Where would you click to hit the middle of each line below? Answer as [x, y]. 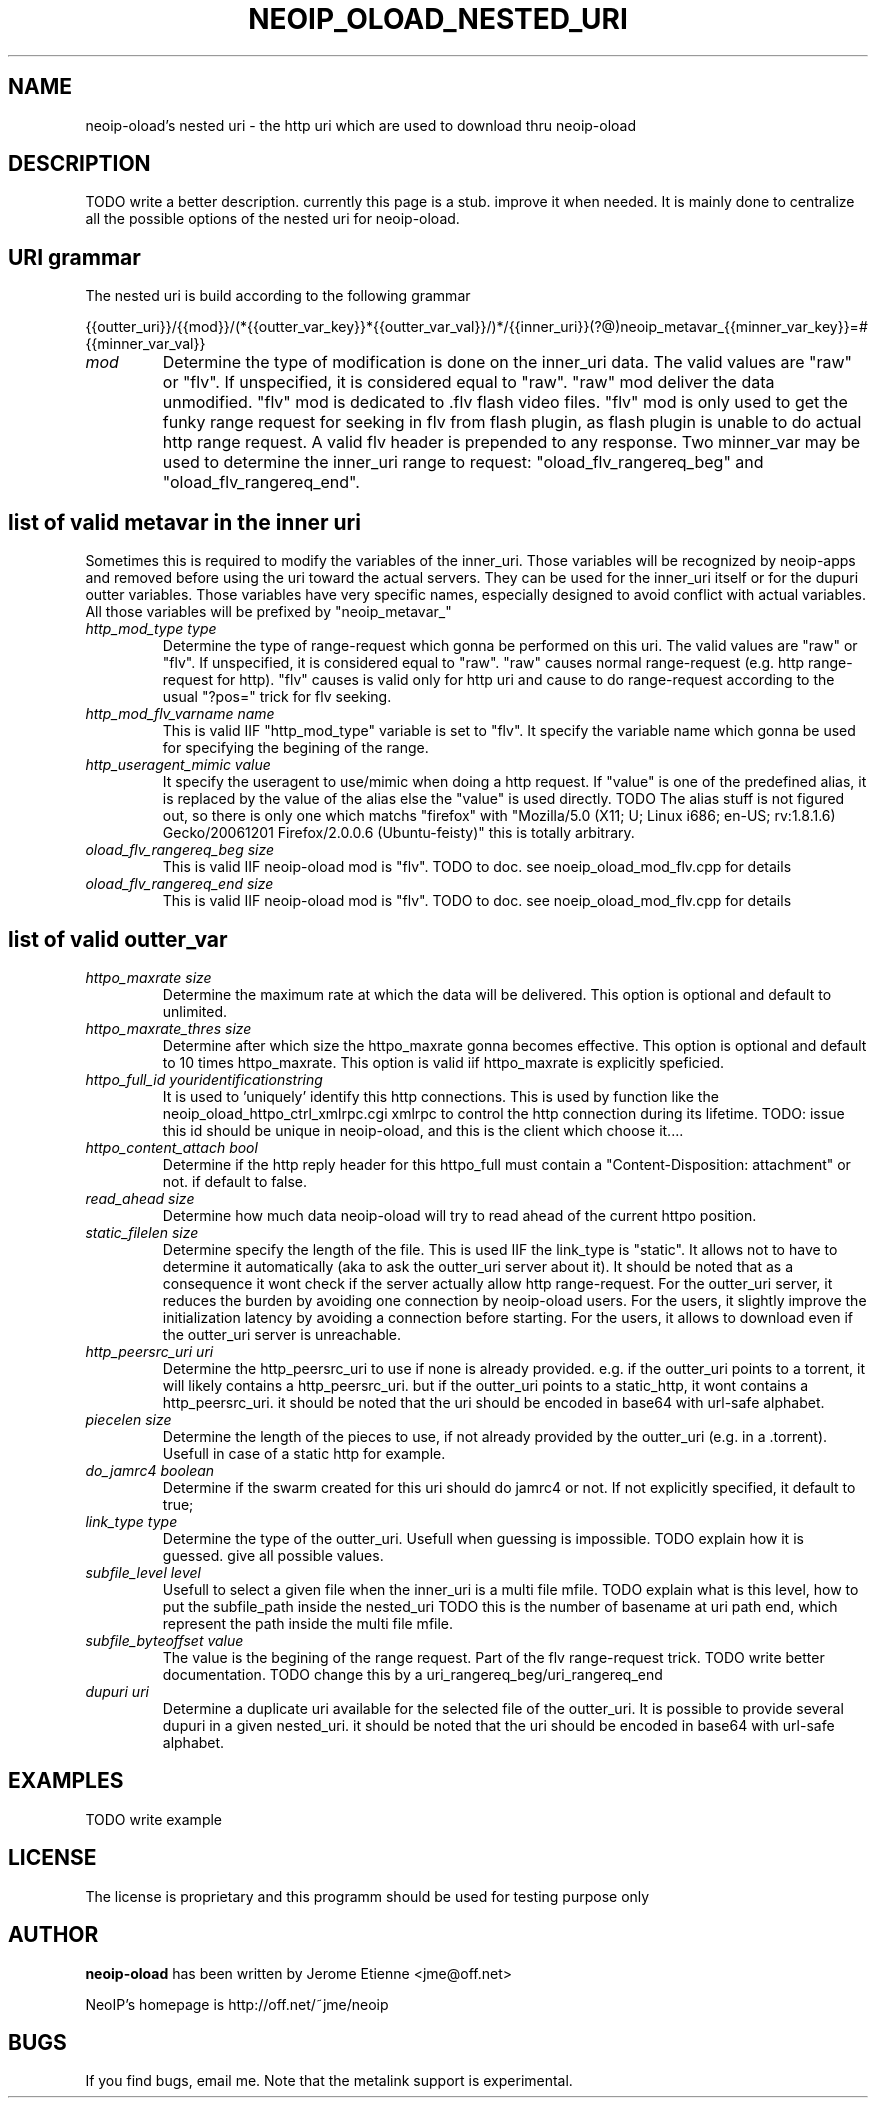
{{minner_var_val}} [145, 344]
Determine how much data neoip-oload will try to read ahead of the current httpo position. [459, 1215]
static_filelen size [142, 1232]
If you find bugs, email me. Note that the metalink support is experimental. [329, 2081]
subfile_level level [143, 1572]
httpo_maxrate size [148, 977]
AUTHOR [53, 1935]
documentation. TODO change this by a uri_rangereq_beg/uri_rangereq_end [412, 1674]
